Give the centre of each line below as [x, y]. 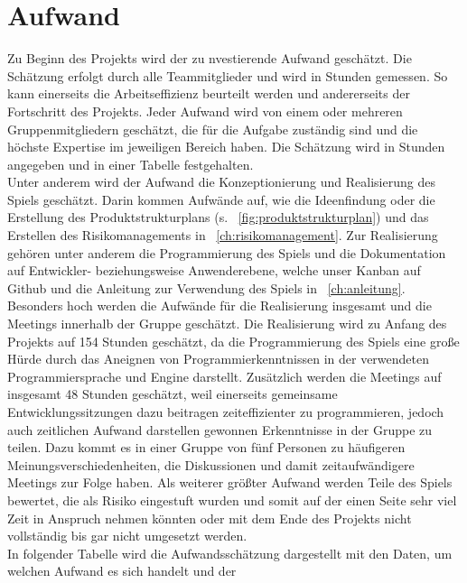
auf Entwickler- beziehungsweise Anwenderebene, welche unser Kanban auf [214, 270]
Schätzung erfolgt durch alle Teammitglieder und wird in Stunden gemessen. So [228, 75]
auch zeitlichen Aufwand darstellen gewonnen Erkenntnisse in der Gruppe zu [220, 429]
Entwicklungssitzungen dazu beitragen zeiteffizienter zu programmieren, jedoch [226, 412]
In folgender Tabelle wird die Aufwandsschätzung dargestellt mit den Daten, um [230, 553]
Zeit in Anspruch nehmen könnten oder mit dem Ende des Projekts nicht [210, 518]
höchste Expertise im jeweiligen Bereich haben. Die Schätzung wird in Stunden [226, 147]
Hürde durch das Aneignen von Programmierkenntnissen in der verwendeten [218, 359]
